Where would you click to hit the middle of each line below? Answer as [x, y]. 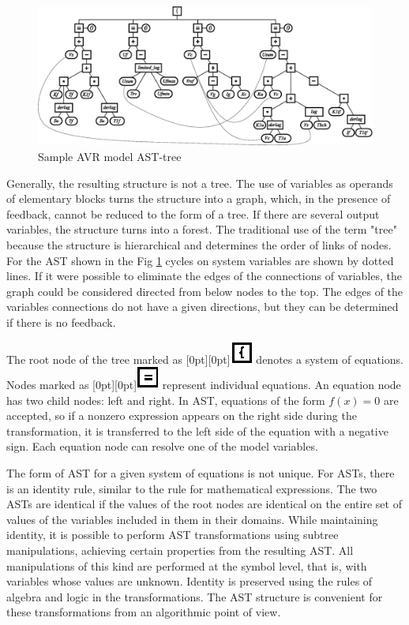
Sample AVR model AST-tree [110, 156]
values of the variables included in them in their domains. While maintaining [192, 519]
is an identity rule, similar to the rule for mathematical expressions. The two [192, 488]
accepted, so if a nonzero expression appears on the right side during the [182, 415]
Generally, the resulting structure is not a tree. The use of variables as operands [200, 183]
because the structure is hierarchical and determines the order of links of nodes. [199, 244]
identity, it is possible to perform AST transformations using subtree [173, 535]
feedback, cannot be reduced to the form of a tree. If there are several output [193, 213]
